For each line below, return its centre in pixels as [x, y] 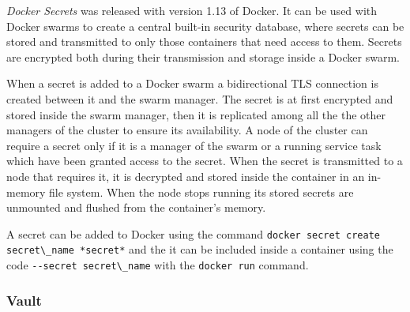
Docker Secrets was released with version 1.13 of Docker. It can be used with [192, 10]
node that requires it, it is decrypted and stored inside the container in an [186, 176]
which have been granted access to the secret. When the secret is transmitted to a [205, 161]
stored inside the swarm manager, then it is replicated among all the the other [196, 114]
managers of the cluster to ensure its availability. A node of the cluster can [187, 130]
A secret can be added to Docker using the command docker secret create [193, 233]
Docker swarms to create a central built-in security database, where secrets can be [205, 26]
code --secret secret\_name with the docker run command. [158, 265]
